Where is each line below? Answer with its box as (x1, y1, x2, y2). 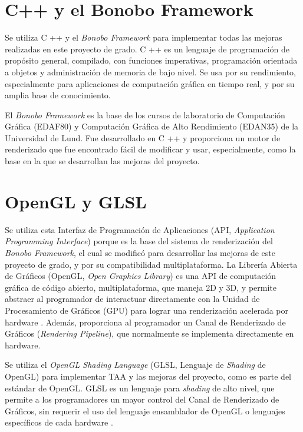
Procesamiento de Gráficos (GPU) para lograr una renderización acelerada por (5, 304, 288, 316)
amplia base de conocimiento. (5, 89, 111, 101)
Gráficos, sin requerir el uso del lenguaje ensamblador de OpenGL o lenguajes (5, 404, 285, 417)
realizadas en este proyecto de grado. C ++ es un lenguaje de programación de (5, 42, 289, 55)
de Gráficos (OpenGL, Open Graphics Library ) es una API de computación (5, 270, 276, 282)
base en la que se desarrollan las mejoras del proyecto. (5, 155, 200, 167)
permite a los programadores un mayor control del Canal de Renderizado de (5, 393, 279, 406)
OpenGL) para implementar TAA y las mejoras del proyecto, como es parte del (5, 370, 292, 382)
